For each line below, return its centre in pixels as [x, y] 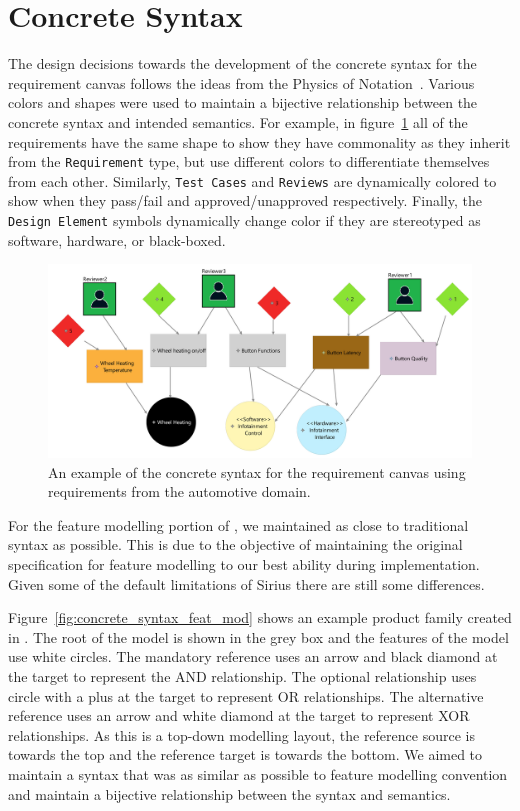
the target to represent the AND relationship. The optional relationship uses [242, 675]
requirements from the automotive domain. [179, 491]
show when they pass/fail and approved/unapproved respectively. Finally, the [245, 200]
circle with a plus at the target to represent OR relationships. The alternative [246, 695]
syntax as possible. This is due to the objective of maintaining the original [235, 544]
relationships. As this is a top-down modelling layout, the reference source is [241, 734]
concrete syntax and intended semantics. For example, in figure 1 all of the [238, 121]
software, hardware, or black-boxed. [117, 239]
